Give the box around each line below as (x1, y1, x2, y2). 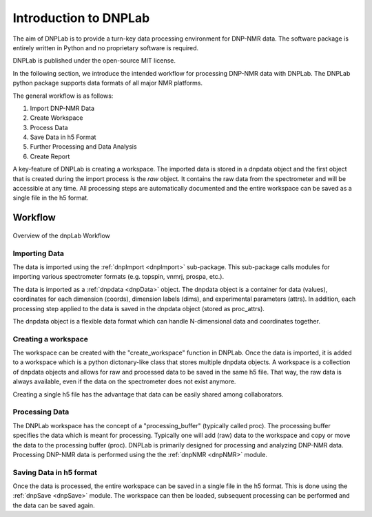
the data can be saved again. (12, 501, 96, 509)
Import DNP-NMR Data (30, 104, 95, 112)
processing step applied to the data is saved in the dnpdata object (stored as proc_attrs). (12, 304, 265, 313)
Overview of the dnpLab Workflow (12, 231, 110, 240)
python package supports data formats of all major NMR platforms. (12, 79, 203, 87)
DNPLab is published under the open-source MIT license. (12, 56, 176, 65)
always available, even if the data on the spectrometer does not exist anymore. (12, 377, 236, 386)
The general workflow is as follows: (12, 92, 114, 100)
